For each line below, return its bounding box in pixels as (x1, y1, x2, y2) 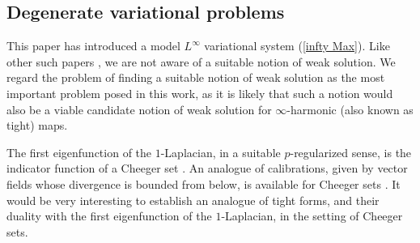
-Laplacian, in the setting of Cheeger (221, 207, 403, 224)
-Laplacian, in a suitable (160, 143, 281, 160)
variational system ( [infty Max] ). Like (204, 37, 390, 54)
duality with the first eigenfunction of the (6, 207, 212, 224)
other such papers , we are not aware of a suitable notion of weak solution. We (6, 53, 396, 70)
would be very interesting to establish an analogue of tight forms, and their (6, 191, 380, 208)
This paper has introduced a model (6, 37, 180, 54)
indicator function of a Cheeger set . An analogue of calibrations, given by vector (6, 160, 408, 177)
